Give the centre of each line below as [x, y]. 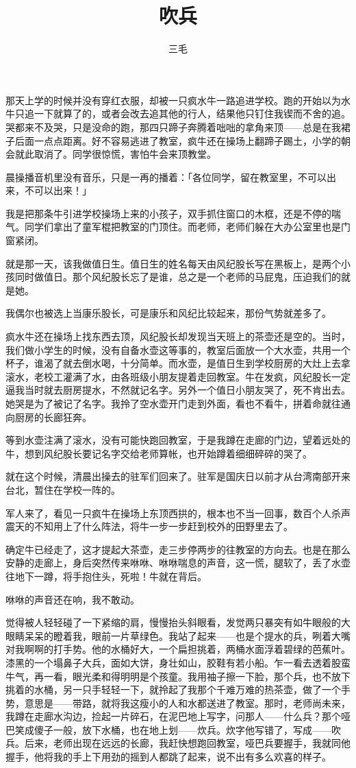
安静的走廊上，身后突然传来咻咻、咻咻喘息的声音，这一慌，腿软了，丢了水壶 [178, 563]
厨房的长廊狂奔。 [53, 417]
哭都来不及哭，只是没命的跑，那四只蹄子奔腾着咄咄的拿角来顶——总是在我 [173, 127]
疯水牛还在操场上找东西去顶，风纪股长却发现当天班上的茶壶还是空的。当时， [178, 336]
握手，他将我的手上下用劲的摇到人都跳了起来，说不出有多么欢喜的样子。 [168, 757]
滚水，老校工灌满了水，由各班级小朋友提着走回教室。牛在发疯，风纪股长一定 [178, 376]
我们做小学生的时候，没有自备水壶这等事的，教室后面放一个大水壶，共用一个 [178, 349]
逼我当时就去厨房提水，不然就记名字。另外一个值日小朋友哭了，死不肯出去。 [178, 390]
